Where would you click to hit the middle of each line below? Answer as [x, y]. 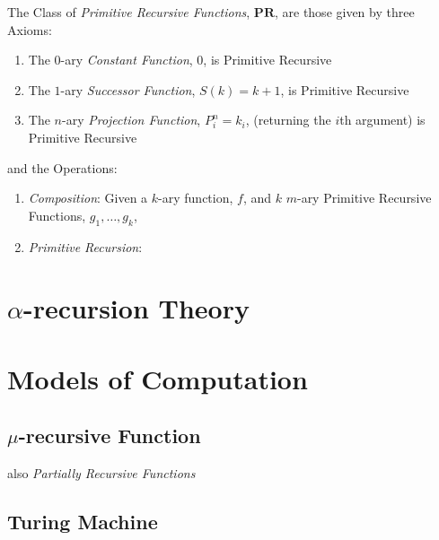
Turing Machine [83, 522]
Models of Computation [158, 378]
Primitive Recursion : [85, 246]
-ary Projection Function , [131, 120]
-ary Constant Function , [127, 60]
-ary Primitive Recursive [364, 198]
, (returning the [288, 120]
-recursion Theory [136, 308]
